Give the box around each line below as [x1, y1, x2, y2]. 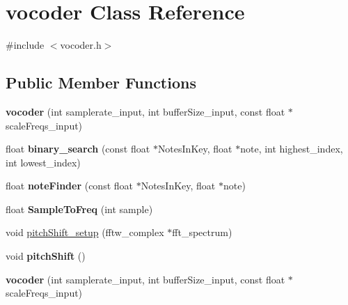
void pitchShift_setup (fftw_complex [6, 225, 164, 240]
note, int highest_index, [240, 141, 343, 156]
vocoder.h [60, 38, 102, 52]
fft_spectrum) [172, 225, 232, 240]
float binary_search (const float [6, 141, 150, 156]
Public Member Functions [6, 72, 196, 93]
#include [6, 38, 45, 52]
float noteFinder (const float [6, 178, 134, 193]
